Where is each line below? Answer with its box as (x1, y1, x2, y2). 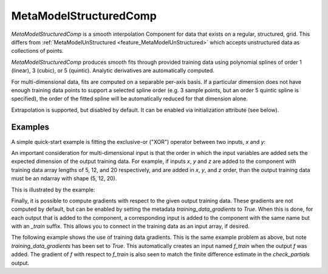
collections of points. (11, 47, 64, 55)
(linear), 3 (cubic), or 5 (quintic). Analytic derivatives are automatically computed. (11, 67, 215, 74)
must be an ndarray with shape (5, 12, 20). (11, 175, 117, 182)
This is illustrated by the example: (11, 186, 95, 193)
